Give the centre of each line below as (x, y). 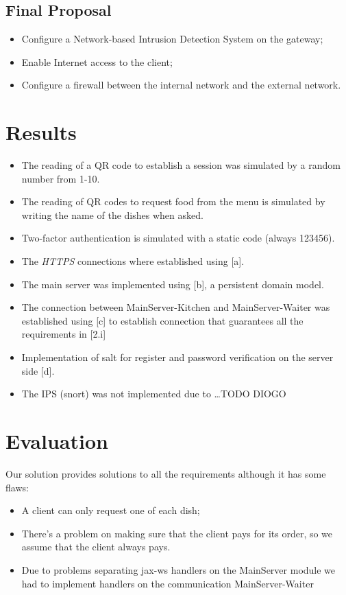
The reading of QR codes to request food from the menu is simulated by (173, 201)
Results (41, 132)
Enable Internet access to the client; (97, 61)
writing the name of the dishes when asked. (112, 214)
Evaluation (57, 441)
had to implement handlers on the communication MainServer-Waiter (168, 583)
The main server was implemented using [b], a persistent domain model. (173, 284)
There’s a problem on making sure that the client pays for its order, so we (177, 533)
